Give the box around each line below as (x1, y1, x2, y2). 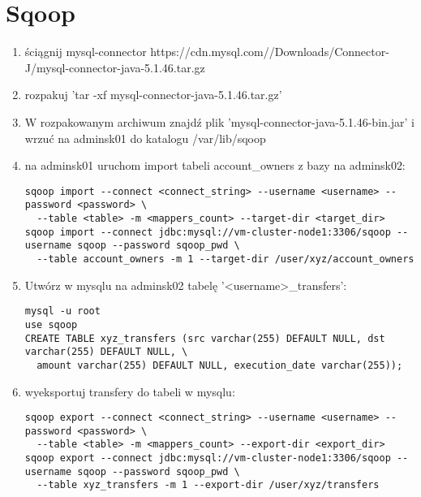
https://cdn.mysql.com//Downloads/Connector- (150, 43, 389, 60)
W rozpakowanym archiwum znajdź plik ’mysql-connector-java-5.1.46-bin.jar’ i (24, 113, 415, 130)
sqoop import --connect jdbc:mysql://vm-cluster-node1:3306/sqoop (24, 226, 391, 238)
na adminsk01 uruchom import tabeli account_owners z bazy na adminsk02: (24, 157, 406, 174)
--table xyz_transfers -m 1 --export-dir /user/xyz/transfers (37, 479, 380, 491)
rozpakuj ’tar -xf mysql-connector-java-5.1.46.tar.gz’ (24, 86, 282, 103)
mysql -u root (24, 305, 101, 318)
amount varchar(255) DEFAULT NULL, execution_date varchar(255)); (37, 359, 403, 371)
